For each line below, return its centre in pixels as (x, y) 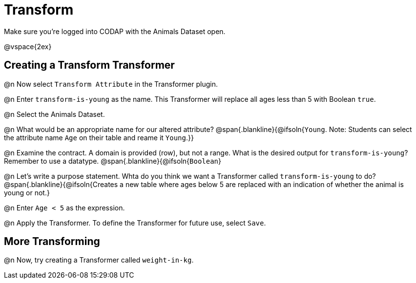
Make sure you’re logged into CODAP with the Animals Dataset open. (115, 31)
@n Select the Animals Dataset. (54, 114)
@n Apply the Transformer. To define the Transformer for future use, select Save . (135, 223)
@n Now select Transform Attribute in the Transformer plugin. (111, 84)
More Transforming (52, 242)
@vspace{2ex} (28, 46)
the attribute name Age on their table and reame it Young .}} (99, 137)
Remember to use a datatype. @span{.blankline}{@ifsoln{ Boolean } (113, 161)
